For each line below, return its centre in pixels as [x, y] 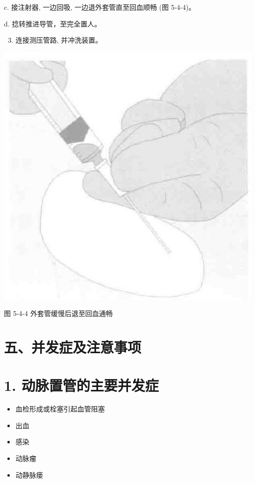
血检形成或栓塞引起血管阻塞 [60, 409]
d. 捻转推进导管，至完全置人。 [53, 23]
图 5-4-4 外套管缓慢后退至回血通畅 [58, 313]
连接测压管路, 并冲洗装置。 [59, 40]
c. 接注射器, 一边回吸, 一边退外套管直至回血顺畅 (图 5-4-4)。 [100, 7]
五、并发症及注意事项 [73, 347]
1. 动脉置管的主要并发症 [81, 385]
